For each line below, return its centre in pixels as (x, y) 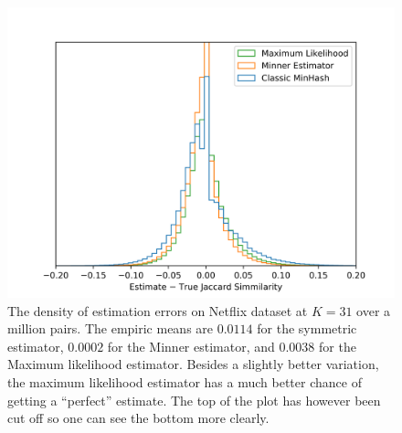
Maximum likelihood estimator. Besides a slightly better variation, (193, 364)
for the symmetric (307, 328)
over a (374, 310)
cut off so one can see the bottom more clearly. (138, 418)
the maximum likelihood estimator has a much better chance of (185, 381)
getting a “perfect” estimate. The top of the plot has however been (194, 400)
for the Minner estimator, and (191, 346)
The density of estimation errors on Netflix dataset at (158, 310)
